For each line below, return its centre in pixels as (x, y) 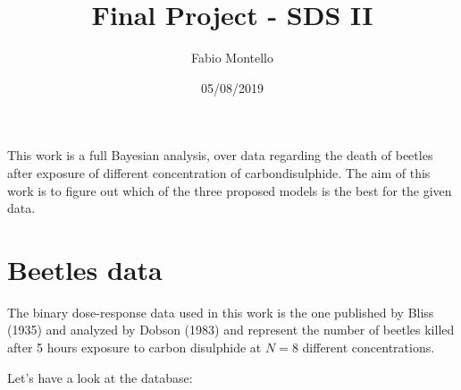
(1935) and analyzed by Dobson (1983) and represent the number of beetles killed (231, 330)
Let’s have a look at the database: (100, 377)
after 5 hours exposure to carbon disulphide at (134, 347)
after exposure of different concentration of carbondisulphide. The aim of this (219, 172)
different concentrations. (369, 347)
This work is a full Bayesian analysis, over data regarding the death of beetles (220, 155)
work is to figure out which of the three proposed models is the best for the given (230, 190)
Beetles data (85, 269)
